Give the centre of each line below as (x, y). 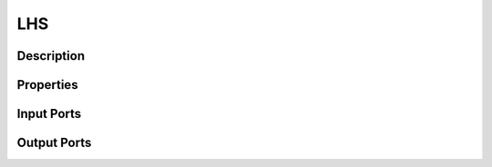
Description (51, 56)
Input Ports (49, 114)
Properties (47, 85)
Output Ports (54, 143)
